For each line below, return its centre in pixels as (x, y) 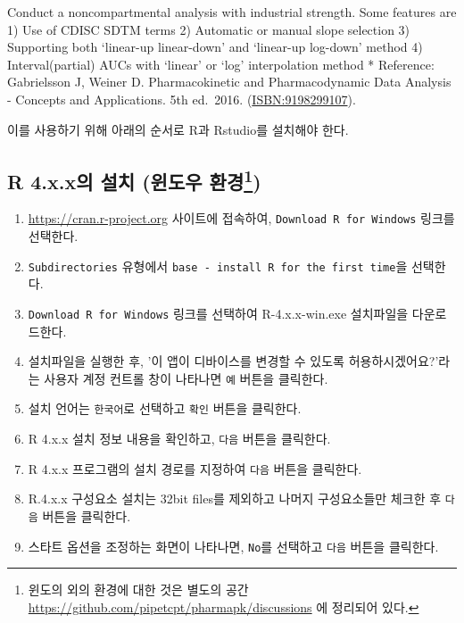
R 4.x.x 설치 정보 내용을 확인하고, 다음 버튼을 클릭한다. (179, 439)
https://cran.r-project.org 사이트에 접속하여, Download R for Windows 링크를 (241, 218)
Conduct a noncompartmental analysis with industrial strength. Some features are (232, 12)
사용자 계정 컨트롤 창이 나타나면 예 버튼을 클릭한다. (186, 378)
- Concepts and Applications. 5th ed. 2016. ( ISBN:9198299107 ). (182, 99)
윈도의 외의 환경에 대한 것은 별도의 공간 (138, 590)
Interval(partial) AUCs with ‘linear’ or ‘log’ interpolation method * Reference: (221, 64)
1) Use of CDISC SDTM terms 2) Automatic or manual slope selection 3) (209, 29)
